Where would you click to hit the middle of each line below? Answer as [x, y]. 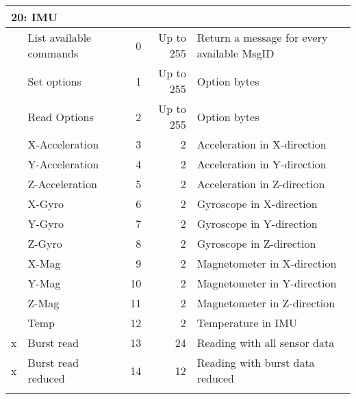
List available [60, 37]
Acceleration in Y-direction [262, 164]
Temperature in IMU [247, 323]
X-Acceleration [63, 144]
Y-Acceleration [63, 164]
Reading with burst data [256, 362]
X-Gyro [46, 204]
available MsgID [236, 53]
